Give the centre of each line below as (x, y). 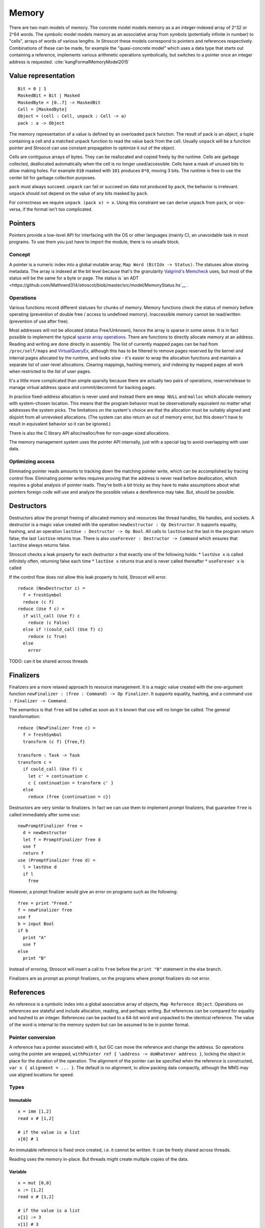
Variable (18, 1172)
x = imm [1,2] (35, 1112)
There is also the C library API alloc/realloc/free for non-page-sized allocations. (90, 433)
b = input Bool (36, 924)
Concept (20, 254)
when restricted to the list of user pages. (50, 371)
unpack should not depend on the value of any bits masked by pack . (79, 194)
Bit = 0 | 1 (32, 89)
